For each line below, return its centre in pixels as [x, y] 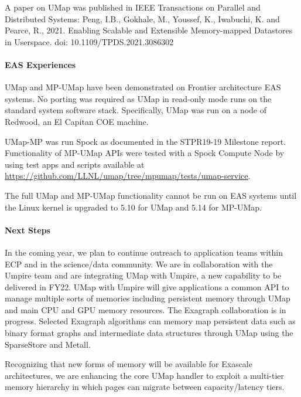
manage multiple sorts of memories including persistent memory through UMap [148, 298]
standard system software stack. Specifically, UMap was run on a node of [136, 110]
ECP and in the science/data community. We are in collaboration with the [139, 264]
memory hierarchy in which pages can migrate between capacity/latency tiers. [145, 387]
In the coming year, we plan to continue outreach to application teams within [144, 252]
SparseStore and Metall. [48, 344]
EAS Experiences [40, 64]
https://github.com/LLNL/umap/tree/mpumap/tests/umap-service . [128, 176]
